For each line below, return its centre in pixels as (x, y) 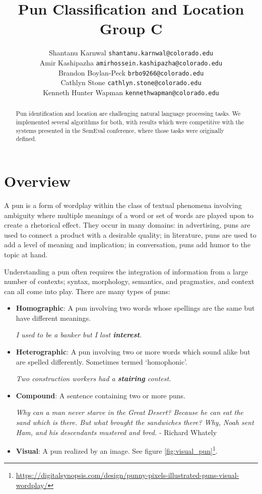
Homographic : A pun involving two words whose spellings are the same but (135, 308)
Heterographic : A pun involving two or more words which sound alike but (133, 352)
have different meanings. (53, 317)
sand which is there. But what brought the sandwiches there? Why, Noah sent (135, 422)
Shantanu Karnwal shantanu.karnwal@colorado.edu (131, 53)
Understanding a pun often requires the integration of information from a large (126, 271)
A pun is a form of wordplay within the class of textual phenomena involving (123, 205)
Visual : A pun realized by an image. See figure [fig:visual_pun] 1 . (117, 450)
